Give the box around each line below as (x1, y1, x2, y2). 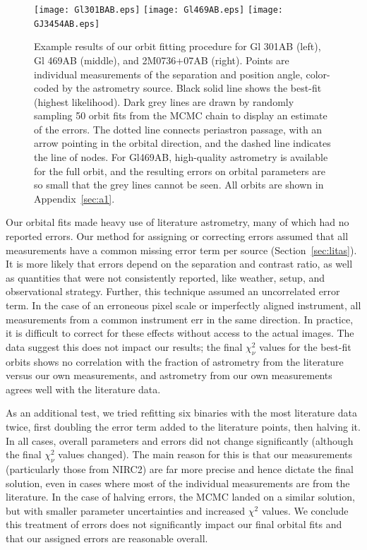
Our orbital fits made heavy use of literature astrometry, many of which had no (6, 215, 349, 229)
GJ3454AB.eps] (34, 18, 100, 29)
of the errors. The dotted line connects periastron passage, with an (34, 121, 323, 136)
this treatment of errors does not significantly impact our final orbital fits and (6, 517, 342, 532)
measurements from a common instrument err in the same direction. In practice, (6, 311, 354, 326)
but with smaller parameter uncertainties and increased (6, 503, 246, 518)
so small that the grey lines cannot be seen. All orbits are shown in (34, 177, 324, 192)
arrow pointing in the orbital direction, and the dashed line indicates (34, 136, 331, 150)
